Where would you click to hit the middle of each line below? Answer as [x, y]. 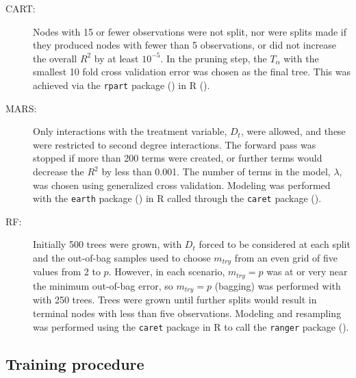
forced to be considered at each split [275, 244]
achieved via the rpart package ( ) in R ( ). [122, 85]
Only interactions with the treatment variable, [130, 131]
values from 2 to [67, 272]
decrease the [59, 171]
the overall [55, 58]
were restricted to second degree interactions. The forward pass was [175, 144]
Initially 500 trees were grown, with [107, 244]
